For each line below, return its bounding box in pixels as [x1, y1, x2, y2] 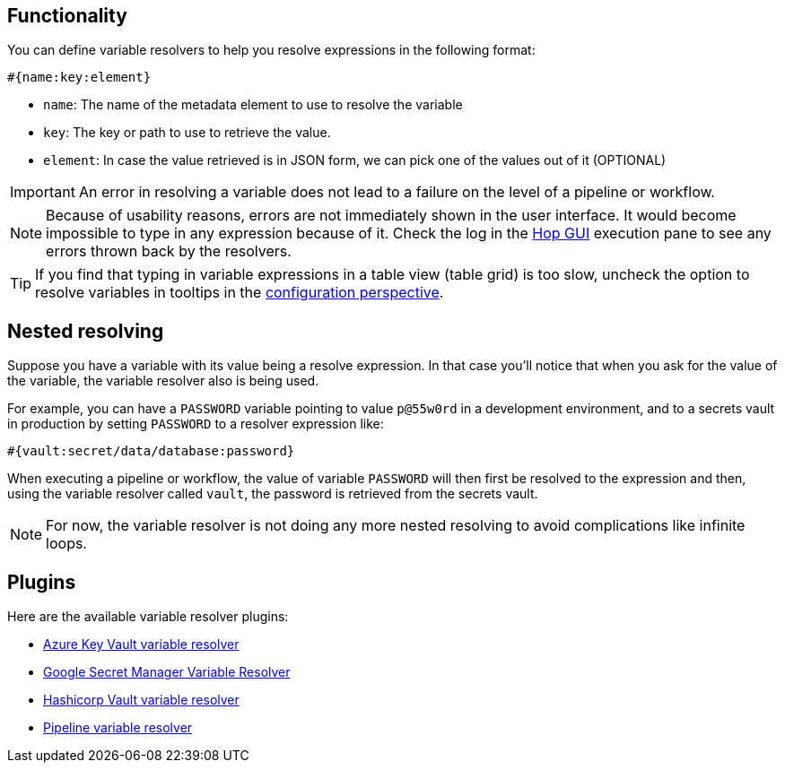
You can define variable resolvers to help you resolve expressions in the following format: [7, 42, 536, 58]
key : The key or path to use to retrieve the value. [43, 125, 331, 141]
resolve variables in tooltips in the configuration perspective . [35, 283, 444, 302]
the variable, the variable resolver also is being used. [7, 373, 319, 389]
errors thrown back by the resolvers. [46, 242, 292, 261]
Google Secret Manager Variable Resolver [43, 664, 291, 680]
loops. [46, 534, 87, 553]
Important [10, 183, 75, 202]
